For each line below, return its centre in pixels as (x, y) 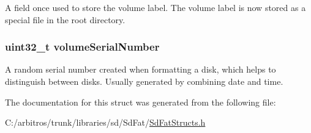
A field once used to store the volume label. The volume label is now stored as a (155, 7)
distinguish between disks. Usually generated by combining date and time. (144, 81)
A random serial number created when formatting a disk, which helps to (141, 69)
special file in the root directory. (65, 19)
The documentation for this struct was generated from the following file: (141, 102)
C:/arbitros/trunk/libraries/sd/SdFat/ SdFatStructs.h (105, 122)
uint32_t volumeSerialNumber (82, 47)
